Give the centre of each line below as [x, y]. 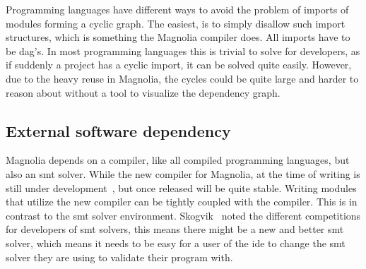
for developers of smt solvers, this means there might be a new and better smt [175, 229]
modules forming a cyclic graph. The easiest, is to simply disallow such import [176, 23]
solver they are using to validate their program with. [119, 257]
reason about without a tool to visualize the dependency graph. [143, 92]
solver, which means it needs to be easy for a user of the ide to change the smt [176, 243]
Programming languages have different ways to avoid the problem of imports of [177, 9]
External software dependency [118, 130]
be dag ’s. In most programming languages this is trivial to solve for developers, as [183, 50]
